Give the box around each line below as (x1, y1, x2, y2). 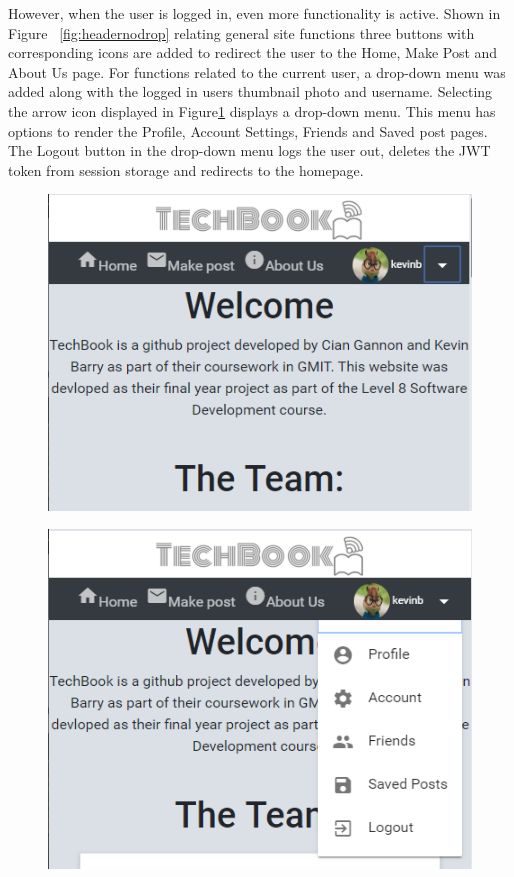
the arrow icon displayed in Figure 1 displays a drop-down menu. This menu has (8, 100, 496, 121)
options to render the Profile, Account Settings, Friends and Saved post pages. (8, 120, 488, 141)
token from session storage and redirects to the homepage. (8, 159, 364, 180)
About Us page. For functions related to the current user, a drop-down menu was (8, 61, 506, 82)
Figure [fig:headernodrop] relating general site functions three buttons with (8, 22, 475, 43)
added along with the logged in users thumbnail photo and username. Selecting (8, 81, 493, 102)
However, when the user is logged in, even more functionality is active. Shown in (8, 3, 501, 23)
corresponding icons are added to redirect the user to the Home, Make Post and (8, 42, 498, 63)
